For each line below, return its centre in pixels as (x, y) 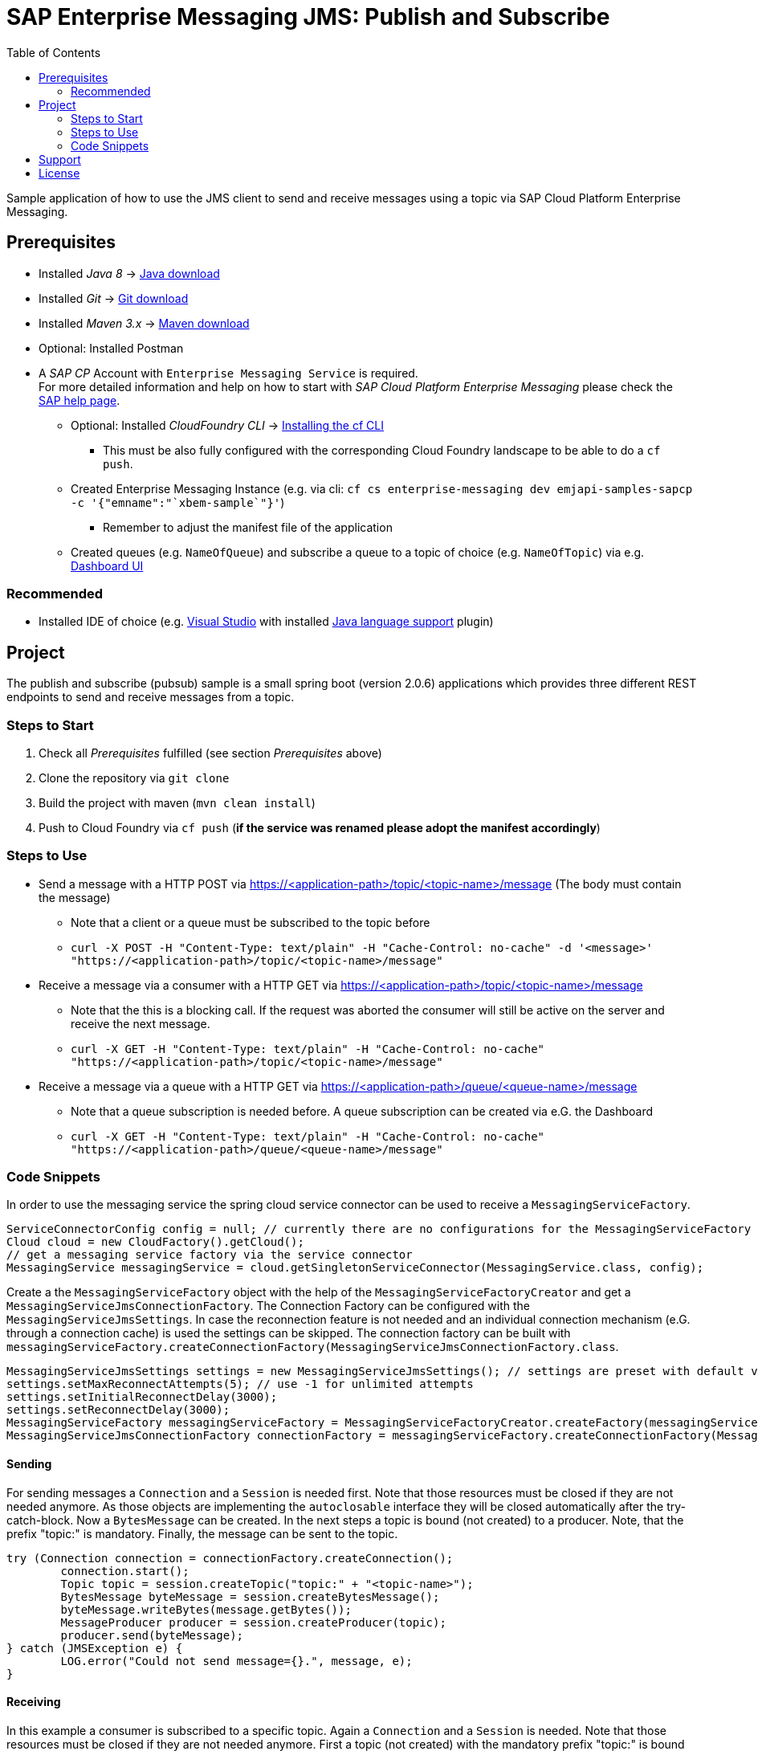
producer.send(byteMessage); (152, 1635)
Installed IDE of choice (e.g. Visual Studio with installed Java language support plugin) (266, 622)
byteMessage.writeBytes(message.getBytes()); (206, 1609)
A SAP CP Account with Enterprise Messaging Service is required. (228, 373)
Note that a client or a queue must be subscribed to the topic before (251, 922)
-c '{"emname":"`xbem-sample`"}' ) (178, 502)
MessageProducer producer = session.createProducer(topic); (253, 1622)
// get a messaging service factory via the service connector (210, 1255)
